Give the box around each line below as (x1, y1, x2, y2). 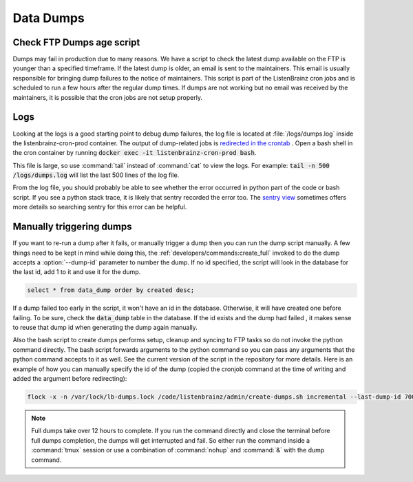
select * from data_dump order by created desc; (27, 286, 195, 294)
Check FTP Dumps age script (12, 36, 140, 48)
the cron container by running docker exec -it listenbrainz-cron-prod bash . (12, 149, 257, 157)
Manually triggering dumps (12, 221, 132, 233)
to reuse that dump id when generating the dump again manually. (12, 324, 198, 332)
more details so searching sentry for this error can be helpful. (12, 203, 187, 211)
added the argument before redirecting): (12, 375, 127, 383)
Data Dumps (12, 10, 85, 25)
